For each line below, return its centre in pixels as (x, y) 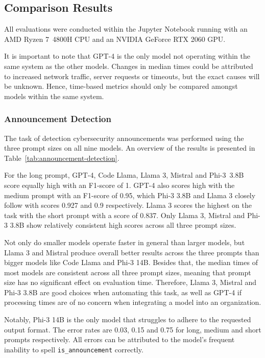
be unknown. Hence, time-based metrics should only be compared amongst (121, 86)
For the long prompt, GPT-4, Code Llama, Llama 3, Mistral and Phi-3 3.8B (124, 175)
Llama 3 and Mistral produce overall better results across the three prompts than (132, 252)
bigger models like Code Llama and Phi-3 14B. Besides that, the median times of (131, 262)
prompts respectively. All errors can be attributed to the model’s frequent (119, 339)
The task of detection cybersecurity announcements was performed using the (124, 138)
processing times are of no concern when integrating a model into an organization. (133, 302)
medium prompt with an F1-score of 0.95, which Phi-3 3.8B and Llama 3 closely (130, 195)
